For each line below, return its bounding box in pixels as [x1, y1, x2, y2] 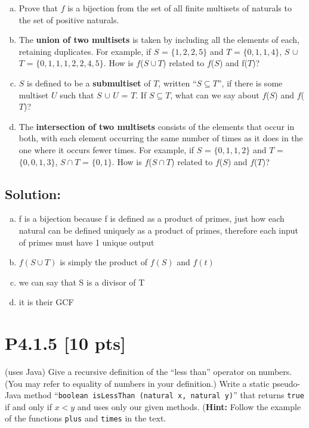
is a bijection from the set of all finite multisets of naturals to [67, 2, 292, 14]
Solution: [5, 184, 61, 203]
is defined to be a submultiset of [27, 76, 151, 89]
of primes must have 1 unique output [18, 235, 154, 248]
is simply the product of [60, 256, 147, 268]
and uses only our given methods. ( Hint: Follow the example [77, 400, 301, 413]
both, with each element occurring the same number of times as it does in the [18, 132, 303, 144]
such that [60, 88, 94, 101]
